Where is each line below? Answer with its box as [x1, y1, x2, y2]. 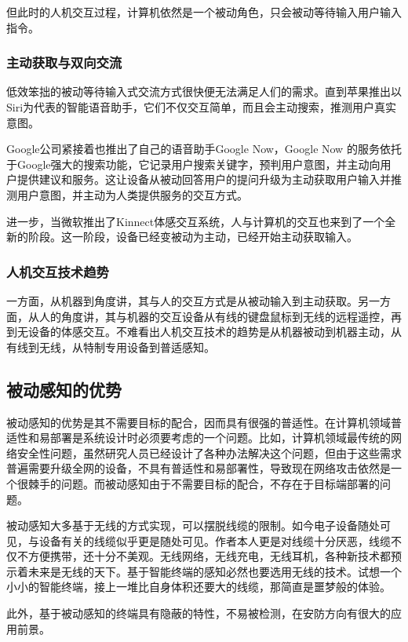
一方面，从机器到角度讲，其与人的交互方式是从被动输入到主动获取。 [6, 292, 358, 308]
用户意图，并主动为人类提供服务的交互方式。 [16, 186, 248, 202]
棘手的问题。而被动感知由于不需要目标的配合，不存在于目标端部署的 [27, 475, 380, 491]
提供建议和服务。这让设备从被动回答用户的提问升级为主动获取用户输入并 [16, 171, 391, 188]
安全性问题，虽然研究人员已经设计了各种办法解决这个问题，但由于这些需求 [16, 444, 402, 461]
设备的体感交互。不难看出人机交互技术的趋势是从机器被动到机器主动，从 [27, 323, 402, 340]
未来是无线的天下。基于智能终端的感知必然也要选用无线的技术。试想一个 [27, 563, 402, 579]
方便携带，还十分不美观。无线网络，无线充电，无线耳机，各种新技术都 [27, 548, 391, 564]
